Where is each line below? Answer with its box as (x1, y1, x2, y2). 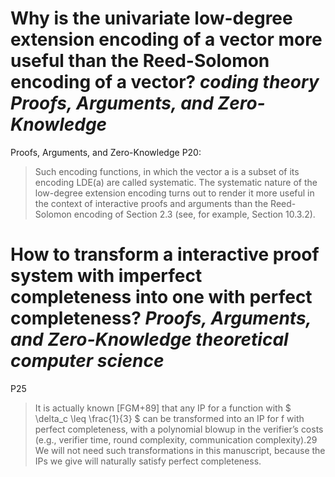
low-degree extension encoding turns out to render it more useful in (34, 187, 315, 199)
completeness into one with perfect (10, 286, 313, 309)
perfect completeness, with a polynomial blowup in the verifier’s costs (34, 423, 324, 435)
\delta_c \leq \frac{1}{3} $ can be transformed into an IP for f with (34, 412, 305, 424)
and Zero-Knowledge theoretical (10, 328, 289, 351)
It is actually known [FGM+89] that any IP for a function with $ (34, 402, 292, 414)
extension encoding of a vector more (10, 28, 323, 51)
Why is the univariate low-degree (10, 7, 293, 30)
